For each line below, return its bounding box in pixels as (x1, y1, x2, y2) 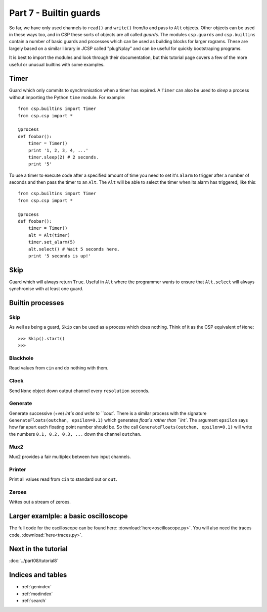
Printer (9, 466, 27, 473)
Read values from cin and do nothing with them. (9, 365, 109, 371)
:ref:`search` (21, 598, 47, 604)
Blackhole (9, 355, 34, 361)
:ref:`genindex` (21, 584, 52, 590)
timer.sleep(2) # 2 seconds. (28, 154, 99, 160)
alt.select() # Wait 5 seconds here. (28, 246, 120, 252)
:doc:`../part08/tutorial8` (9, 558, 59, 564)
